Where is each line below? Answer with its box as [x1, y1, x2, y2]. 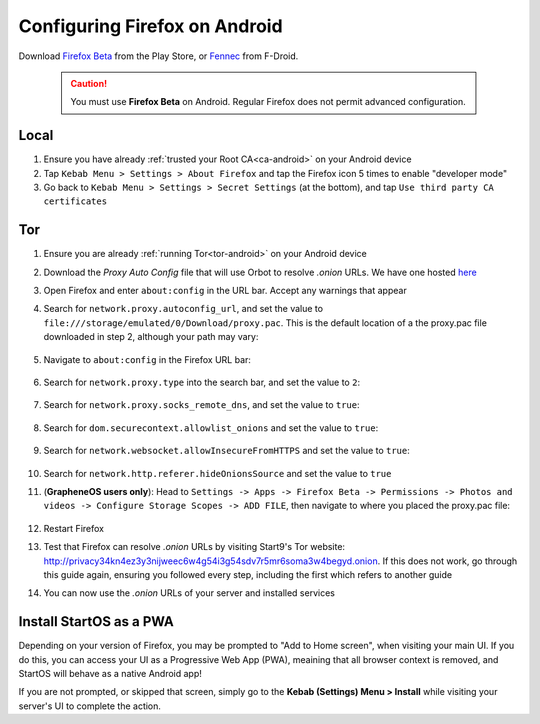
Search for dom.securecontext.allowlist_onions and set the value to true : [43, 421, 379, 434]
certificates [43, 196, 108, 207]
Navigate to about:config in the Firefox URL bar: [43, 353, 252, 365]
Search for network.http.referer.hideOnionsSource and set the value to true [43, 467, 392, 479]
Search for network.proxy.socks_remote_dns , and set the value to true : [43, 399, 360, 411]
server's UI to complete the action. [18, 700, 162, 712]
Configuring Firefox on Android [18, 15, 284, 37]
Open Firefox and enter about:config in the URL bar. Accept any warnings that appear [43, 285, 407, 297]
